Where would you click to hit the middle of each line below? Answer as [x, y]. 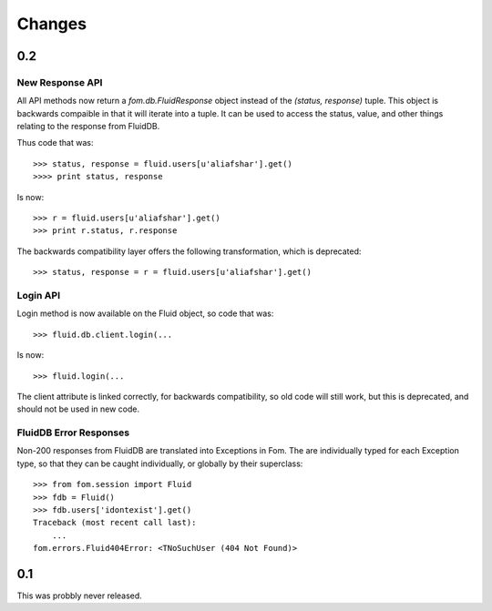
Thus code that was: [55, 143]
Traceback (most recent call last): [115, 523]
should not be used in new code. [78, 409]
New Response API [60, 82]
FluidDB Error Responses [73, 433]
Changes [51, 24]
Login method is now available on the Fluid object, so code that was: [145, 313]
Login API [39, 295]
